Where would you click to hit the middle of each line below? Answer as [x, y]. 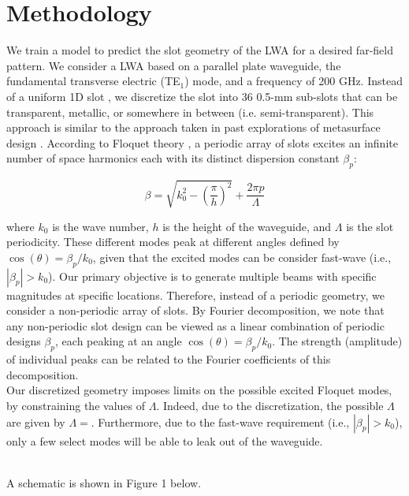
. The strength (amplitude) [337, 341]
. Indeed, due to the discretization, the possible [270, 405]
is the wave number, [100, 226]
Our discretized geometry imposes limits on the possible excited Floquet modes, [199, 390]
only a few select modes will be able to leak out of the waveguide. [165, 440]
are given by [36, 421]
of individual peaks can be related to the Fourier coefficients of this [169, 359]
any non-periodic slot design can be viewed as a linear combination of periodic [195, 325]
